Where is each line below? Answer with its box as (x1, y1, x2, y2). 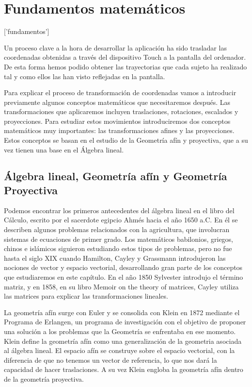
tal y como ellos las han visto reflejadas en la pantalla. (4, 71, 165, 81)
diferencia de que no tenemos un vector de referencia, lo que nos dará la (4, 354, 217, 365)
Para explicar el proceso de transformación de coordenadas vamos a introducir (4, 87, 236, 98)
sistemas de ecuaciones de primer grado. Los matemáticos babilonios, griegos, (4, 234, 234, 244)
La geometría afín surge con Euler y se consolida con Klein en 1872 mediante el (4, 307, 240, 317)
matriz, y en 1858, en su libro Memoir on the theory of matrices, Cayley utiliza (4, 281, 239, 291)
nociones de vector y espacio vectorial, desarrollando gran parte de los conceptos (4, 262, 243, 272)
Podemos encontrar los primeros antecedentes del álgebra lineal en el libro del (4, 205, 235, 215)
